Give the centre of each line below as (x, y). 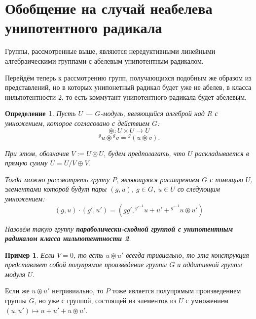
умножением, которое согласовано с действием (77, 123)
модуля (15, 274)
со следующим (199, 189)
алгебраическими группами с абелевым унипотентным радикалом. (104, 60)
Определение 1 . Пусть (40, 113)
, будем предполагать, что (145, 153)
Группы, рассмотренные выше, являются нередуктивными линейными (110, 51)
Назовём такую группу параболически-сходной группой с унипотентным (119, 228)
